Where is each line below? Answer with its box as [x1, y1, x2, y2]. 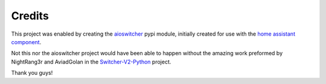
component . [11, 38, 42, 45]
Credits [11, 9, 50, 22]
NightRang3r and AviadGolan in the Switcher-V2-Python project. [11, 58, 171, 65]
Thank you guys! [11, 69, 53, 77]
